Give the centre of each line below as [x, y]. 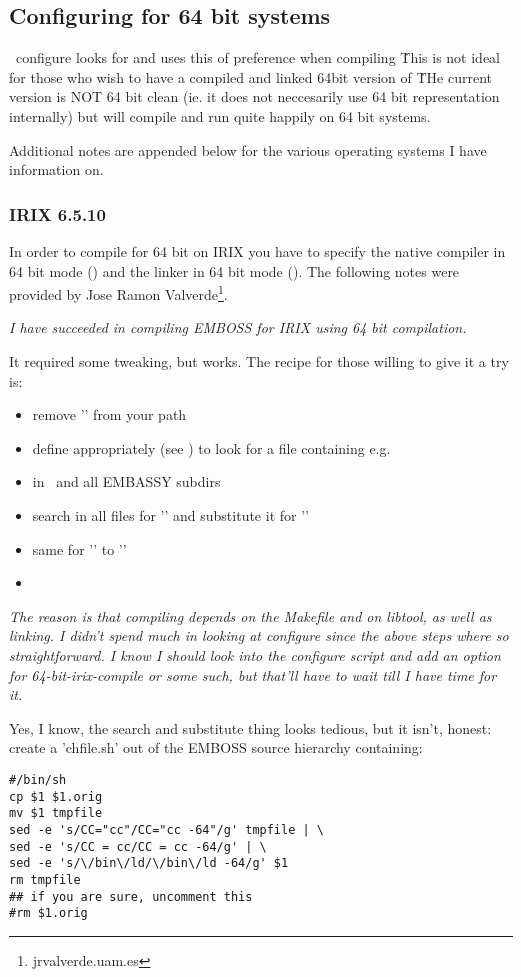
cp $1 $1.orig [56, 796]
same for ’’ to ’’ [79, 548]
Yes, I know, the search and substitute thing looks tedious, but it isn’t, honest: [250, 727]
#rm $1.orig [48, 913]
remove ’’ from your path [109, 414]
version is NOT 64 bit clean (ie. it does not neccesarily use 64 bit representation [254, 96]
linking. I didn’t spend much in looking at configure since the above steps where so [259, 635]
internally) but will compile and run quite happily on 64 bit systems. [220, 115]
